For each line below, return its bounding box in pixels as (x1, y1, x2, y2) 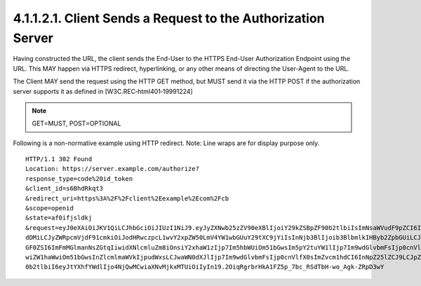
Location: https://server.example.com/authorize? (25, 165, 200, 173)
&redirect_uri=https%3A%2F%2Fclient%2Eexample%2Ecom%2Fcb (25, 194, 229, 203)
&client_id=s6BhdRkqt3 (25, 184, 104, 193)
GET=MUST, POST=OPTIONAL (32, 119, 121, 128)
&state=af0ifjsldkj (25, 214, 93, 222)
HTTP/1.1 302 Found (25, 155, 93, 163)
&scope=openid (25, 204, 74, 212)
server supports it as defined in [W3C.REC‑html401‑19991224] (13, 87, 193, 95)
